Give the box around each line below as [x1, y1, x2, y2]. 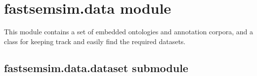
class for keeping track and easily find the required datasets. [4, 36, 186, 46]
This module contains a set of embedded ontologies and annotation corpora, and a [4, 26, 254, 37]
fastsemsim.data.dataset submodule [4, 60, 188, 75]
